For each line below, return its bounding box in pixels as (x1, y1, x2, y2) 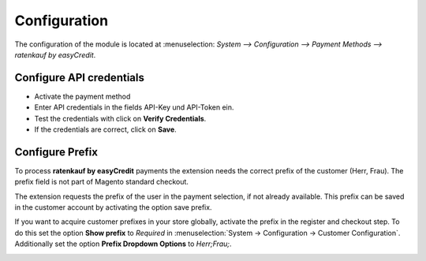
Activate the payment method (34, 91, 131, 101)
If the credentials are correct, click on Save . (34, 125, 177, 134)
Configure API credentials (14, 71, 145, 84)
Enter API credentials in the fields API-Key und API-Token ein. (34, 103, 234, 112)
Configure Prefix (14, 145, 99, 158)
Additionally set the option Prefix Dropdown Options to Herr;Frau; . (14, 239, 232, 248)
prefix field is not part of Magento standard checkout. (14, 177, 189, 187)
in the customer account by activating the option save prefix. (14, 203, 212, 212)
